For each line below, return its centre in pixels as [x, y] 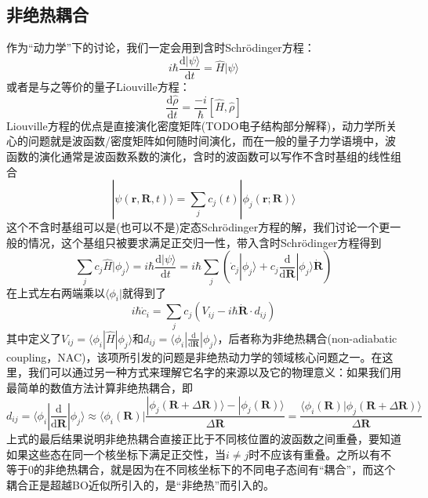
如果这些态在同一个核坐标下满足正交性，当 [116, 454]
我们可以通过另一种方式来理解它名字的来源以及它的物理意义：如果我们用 [214, 372]
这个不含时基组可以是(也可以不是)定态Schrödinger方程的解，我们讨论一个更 [198, 227]
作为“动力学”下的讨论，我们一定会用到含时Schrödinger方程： [161, 47]
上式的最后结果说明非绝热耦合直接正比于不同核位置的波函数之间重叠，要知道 [204, 438]
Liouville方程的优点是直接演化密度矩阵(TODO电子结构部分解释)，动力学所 [196, 125]
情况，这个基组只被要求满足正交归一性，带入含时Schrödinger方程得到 [205, 242]
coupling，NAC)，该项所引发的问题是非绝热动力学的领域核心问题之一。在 [194, 356]
